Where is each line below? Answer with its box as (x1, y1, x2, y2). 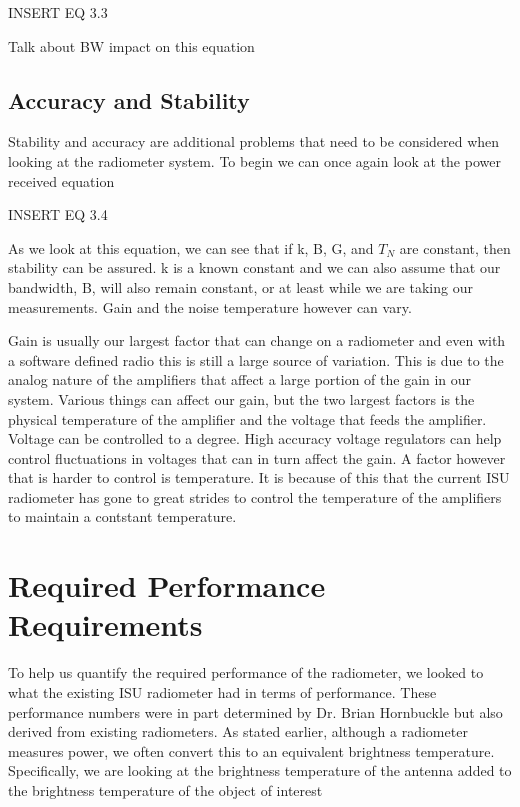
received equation (8, 170, 115, 191)
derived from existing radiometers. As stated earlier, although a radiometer (8, 721, 468, 742)
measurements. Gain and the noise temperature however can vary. (8, 296, 412, 317)
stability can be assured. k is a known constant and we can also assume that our (8, 257, 501, 278)
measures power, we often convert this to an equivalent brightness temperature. (8, 740, 495, 761)
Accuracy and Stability (8, 84, 250, 115)
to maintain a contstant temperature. (8, 506, 237, 527)
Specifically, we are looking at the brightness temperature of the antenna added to (8, 760, 512, 781)
